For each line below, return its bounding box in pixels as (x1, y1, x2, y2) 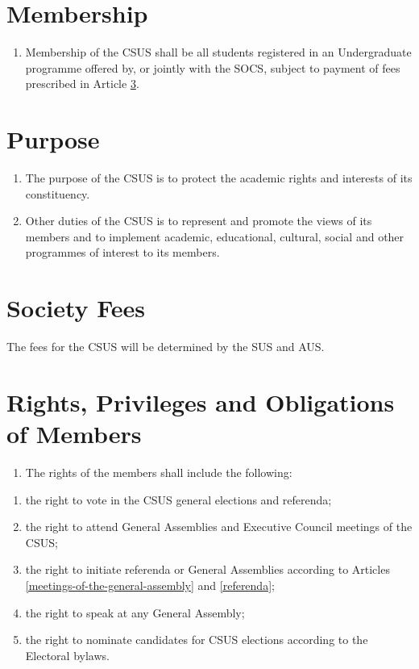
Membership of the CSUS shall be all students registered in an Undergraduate (25, 44, 412, 61)
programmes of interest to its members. (25, 244, 220, 261)
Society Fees (6, 291, 146, 324)
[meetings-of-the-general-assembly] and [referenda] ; (25, 577, 275, 593)
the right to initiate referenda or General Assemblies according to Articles (25, 561, 390, 578)
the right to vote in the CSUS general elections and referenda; (25, 491, 332, 508)
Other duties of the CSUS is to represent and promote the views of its (25, 212, 372, 229)
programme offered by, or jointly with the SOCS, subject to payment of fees (25, 59, 400, 76)
